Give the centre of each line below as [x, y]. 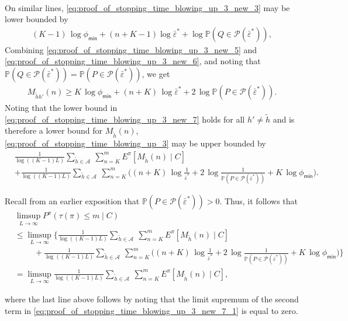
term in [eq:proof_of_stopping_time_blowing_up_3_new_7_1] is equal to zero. [151, 310]
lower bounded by [37, 19]
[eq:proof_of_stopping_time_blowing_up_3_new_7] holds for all [125, 119]
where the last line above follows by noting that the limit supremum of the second [152, 299]
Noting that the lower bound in [61, 107]
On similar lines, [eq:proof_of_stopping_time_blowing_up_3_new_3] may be [147, 7]
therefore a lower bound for [54, 130]
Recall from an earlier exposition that [72, 200]
